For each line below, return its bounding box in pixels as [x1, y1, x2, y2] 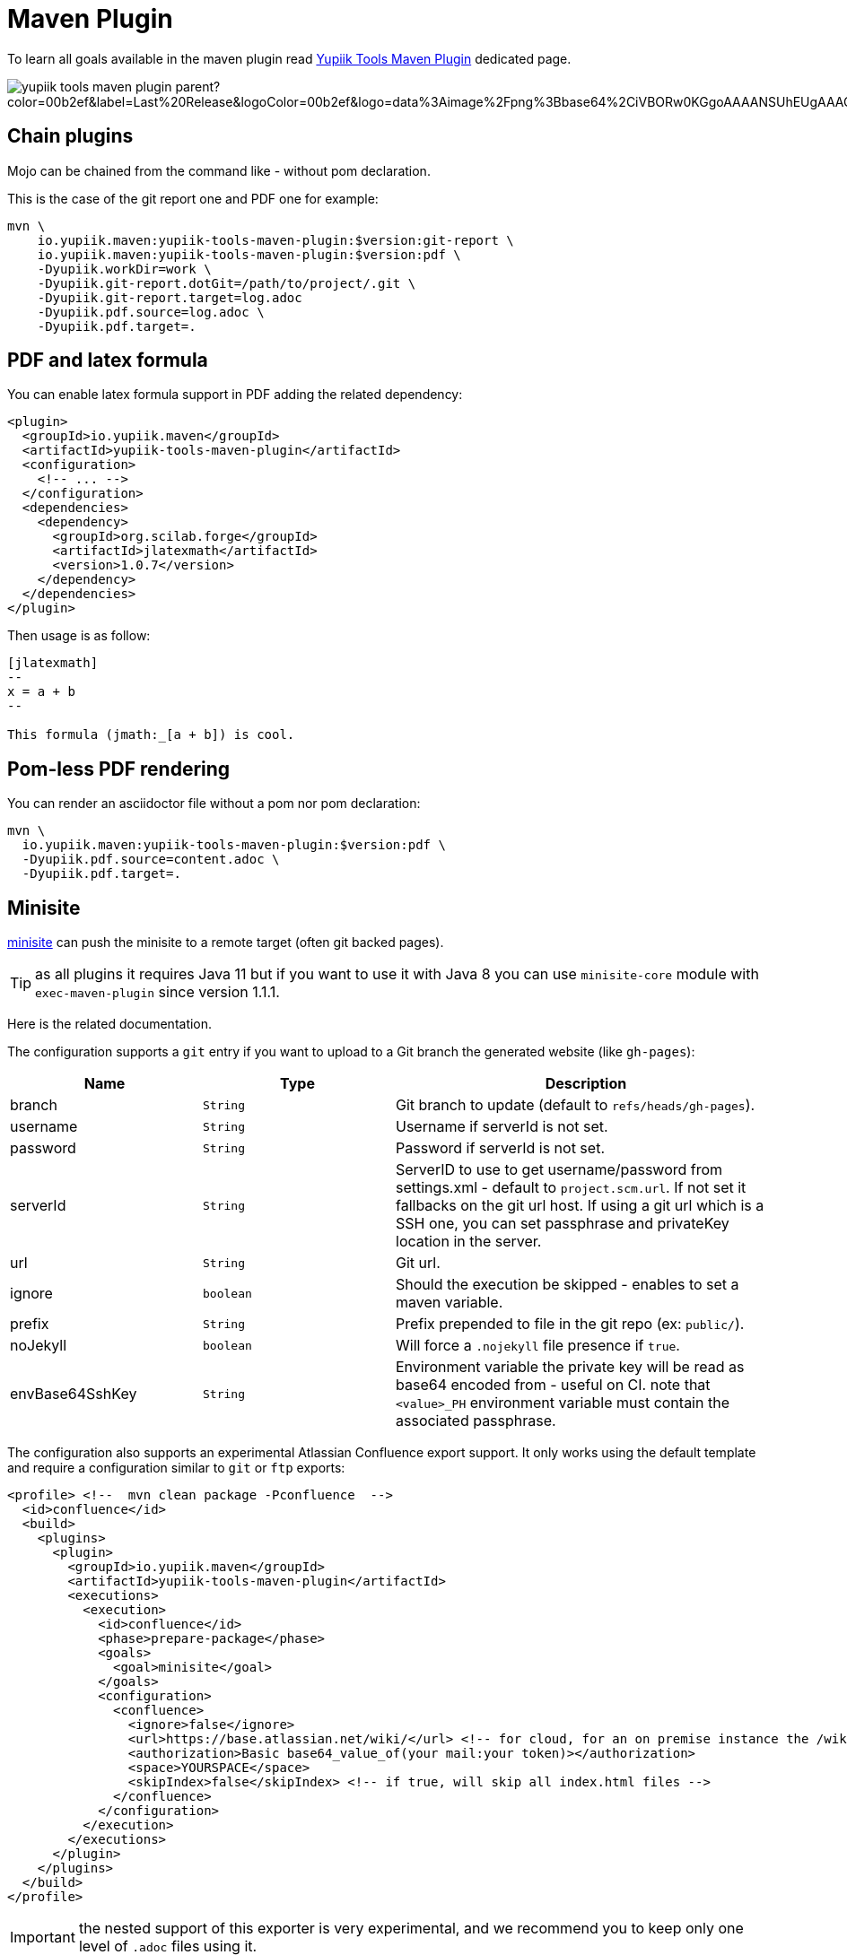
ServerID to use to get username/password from [396, 1160, 723, 1179]
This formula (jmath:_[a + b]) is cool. [7, 727, 295, 743]
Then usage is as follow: [7, 628, 151, 644]
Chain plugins [7, 125, 134, 148]
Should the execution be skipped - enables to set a [396, 1275, 739, 1294]
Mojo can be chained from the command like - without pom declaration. [7, 162, 431, 178]
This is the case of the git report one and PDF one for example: [7, 190, 379, 206]
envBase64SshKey [10, 1385, 137, 1403]
